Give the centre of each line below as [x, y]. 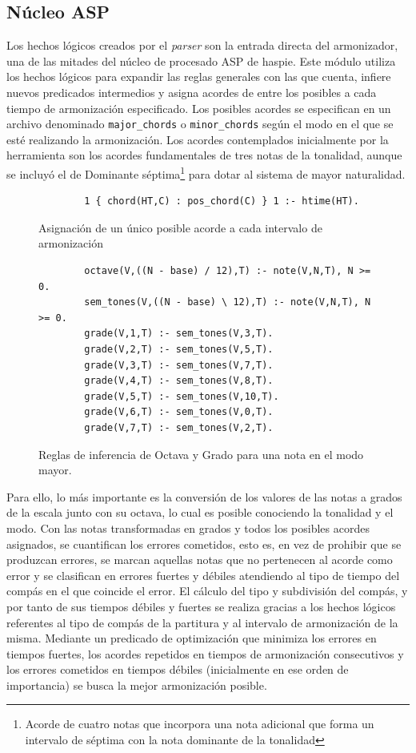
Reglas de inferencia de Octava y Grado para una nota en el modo [201, 454]
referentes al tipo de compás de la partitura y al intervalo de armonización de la [202, 622]
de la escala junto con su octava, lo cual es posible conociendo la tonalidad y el [200, 512]
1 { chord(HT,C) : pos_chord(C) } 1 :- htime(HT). [222, 201]
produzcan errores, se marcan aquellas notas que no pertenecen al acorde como [200, 560]
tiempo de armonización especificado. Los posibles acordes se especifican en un [199, 108]
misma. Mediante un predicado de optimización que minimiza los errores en [192, 638]
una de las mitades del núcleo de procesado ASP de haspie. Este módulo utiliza [201, 60]
